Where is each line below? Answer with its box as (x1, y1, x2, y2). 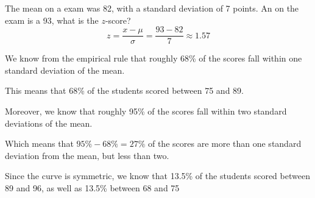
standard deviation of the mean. (5, 63, 125, 76)
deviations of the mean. (5, 116, 93, 129)
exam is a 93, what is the (5, 13, 99, 26)
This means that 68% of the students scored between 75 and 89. (5, 84, 244, 97)
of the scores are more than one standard (147, 137, 302, 150)
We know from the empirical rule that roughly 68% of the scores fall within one (5, 52, 302, 65)
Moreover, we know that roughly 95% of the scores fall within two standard (5, 105, 287, 118)
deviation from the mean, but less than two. (5, 149, 169, 161)
